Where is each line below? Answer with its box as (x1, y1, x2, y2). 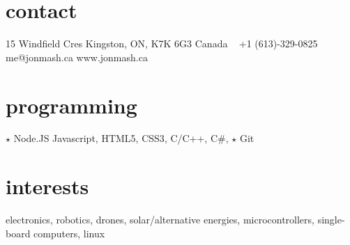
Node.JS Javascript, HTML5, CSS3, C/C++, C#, (13, 131, 229, 145)
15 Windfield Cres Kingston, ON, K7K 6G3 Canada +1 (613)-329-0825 (6, 36, 318, 51)
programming (6, 90, 137, 119)
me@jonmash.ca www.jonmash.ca (6, 49, 148, 64)
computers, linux (33, 226, 105, 240)
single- (317, 212, 345, 227)
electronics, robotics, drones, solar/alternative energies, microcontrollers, (6, 212, 314, 227)
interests (6, 172, 89, 200)
